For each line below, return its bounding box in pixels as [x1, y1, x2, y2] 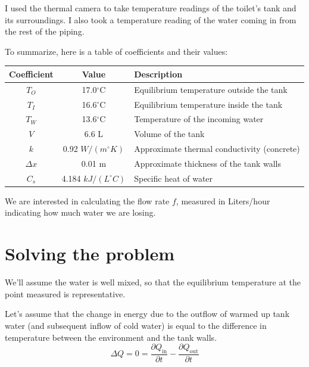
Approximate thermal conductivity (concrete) [134, 142, 300, 155]
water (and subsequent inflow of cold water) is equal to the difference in [5, 319, 267, 331]
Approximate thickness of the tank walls [134, 157, 282, 169]
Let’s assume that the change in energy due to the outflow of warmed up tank [5, 307, 290, 320]
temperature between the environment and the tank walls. [5, 331, 217, 343]
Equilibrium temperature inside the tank [134, 98, 283, 110]
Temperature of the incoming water [134, 113, 264, 125]
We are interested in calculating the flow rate [5, 194, 170, 207]
